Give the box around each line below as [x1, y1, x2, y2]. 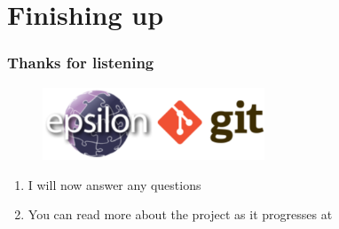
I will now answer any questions [28, 175, 201, 193]
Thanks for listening [7, 51, 154, 74]
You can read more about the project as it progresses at [28, 205, 333, 224]
